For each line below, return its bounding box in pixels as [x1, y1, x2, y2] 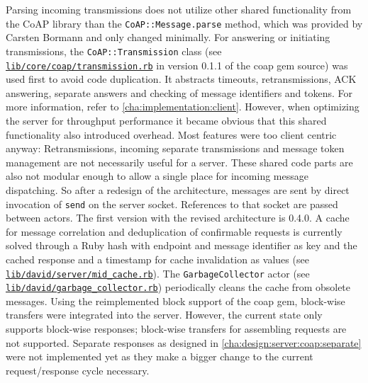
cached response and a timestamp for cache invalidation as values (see [6, 251, 309, 266]
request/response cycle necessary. [6, 362, 150, 377]
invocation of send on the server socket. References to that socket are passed [6, 196, 338, 211]
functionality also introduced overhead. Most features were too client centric [6, 127, 337, 142]
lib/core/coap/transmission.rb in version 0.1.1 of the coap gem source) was [6, 57, 348, 72]
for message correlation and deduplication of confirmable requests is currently [6, 224, 342, 239]
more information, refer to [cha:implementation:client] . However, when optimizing [6, 99, 359, 114]
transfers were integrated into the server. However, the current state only [6, 307, 323, 322]
